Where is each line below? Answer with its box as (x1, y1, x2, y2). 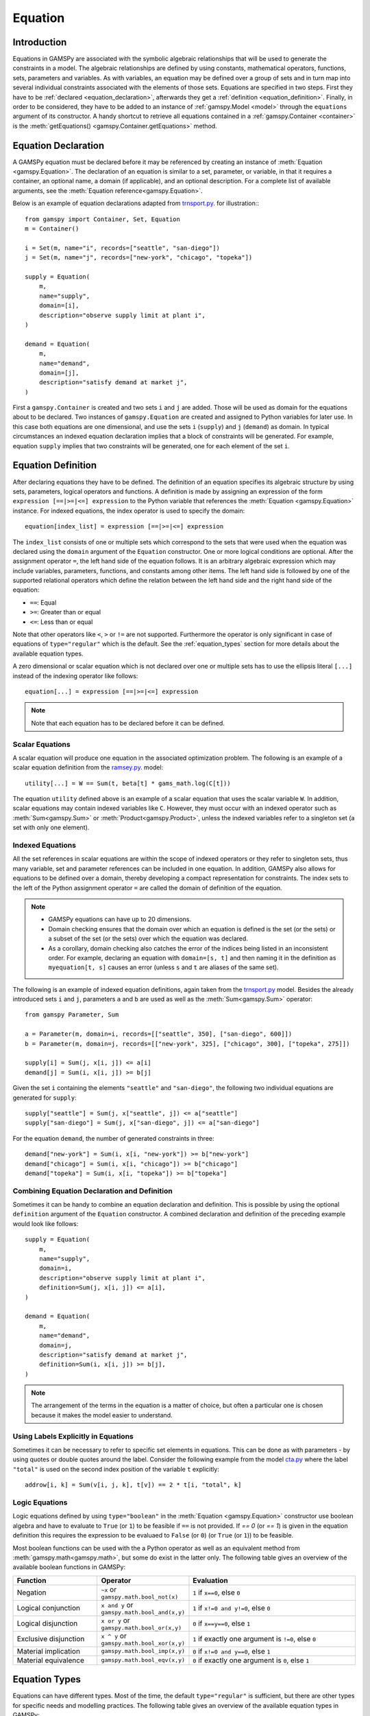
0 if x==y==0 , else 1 (193, 1619, 251, 1628)
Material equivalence (16, 1655, 85, 1665)
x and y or (101, 1600, 134, 1610)
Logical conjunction (16, 1603, 80, 1613)
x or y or (101, 1615, 130, 1625)
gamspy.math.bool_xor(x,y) (101, 1639, 185, 1647)
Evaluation (193, 1575, 229, 1585)
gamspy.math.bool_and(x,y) (101, 1608, 185, 1616)
